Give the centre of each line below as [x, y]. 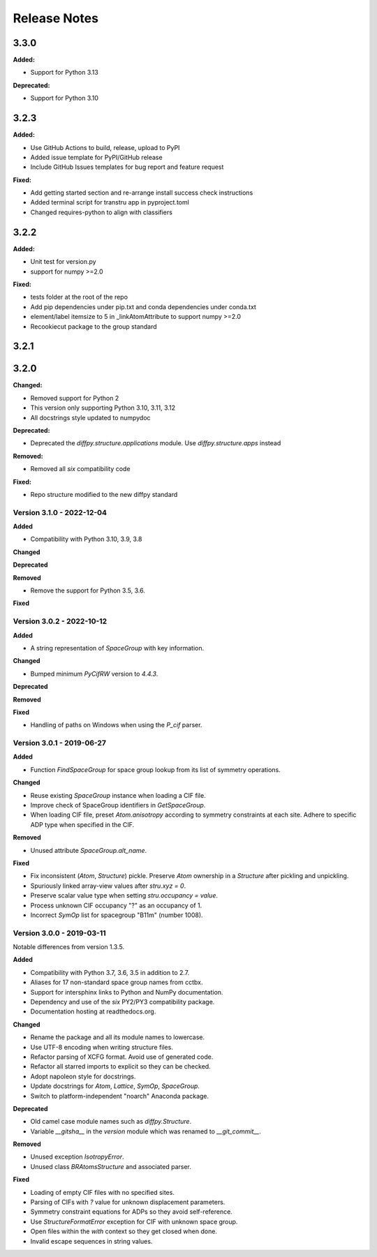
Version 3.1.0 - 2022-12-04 [60, 512]
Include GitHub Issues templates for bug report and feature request [127, 167]
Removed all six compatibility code [80, 469]
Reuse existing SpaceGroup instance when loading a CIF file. [118, 795]
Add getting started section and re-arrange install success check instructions [142, 193]
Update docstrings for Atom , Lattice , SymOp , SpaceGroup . [115, 1086]
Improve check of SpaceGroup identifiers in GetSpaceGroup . [118, 805]
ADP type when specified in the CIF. [82, 824]
